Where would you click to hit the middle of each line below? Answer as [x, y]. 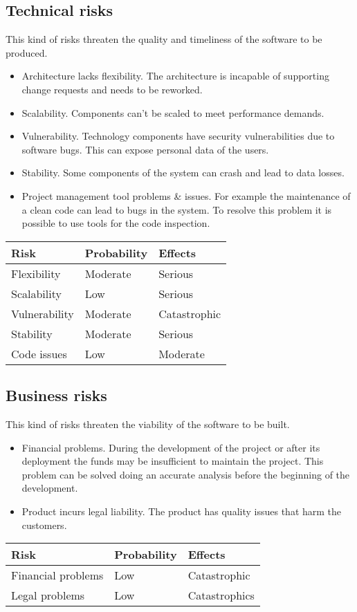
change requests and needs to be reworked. [112, 89]
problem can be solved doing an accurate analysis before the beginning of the [186, 474]
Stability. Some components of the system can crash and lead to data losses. [183, 173]
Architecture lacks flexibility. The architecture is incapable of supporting [175, 76]
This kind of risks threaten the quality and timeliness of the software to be [164, 39]
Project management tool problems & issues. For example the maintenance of [186, 195]
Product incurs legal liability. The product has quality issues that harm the [182, 511]
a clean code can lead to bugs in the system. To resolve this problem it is [177, 209]
